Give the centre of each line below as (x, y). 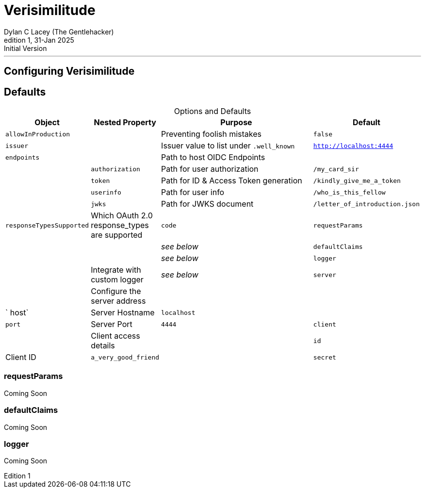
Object (47, 123)
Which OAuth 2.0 (122, 216)
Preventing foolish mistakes (212, 134)
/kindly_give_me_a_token (357, 180)
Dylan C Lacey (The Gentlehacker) (59, 32)
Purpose (236, 123)
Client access (115, 336)
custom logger (117, 280)
